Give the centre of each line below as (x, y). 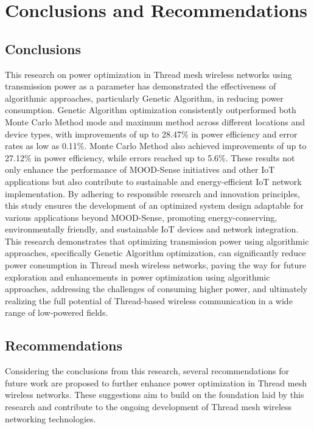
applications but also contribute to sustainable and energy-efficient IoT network (153, 181)
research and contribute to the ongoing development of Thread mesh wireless (148, 407)
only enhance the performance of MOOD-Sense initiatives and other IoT (140, 169)
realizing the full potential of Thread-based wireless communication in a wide (149, 300)
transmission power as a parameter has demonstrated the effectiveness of (141, 86)
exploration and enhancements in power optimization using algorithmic (138, 277)
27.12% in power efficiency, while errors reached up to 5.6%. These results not (150, 157)
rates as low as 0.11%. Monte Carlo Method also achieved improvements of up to (156, 146)
